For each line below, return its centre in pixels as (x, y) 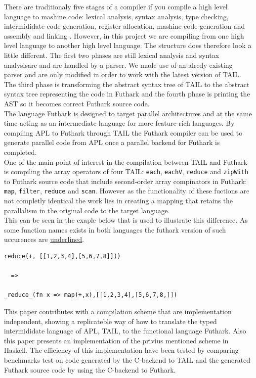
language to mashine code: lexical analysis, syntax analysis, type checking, (116, 16)
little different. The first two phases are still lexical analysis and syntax (112, 55)
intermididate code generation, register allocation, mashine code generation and (125, 26)
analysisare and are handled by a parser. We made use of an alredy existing (118, 65)
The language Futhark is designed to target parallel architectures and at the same (128, 113)
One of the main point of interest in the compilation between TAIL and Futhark (126, 162)
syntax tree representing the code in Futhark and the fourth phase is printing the (127, 94)
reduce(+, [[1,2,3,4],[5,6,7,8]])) (63, 256)
